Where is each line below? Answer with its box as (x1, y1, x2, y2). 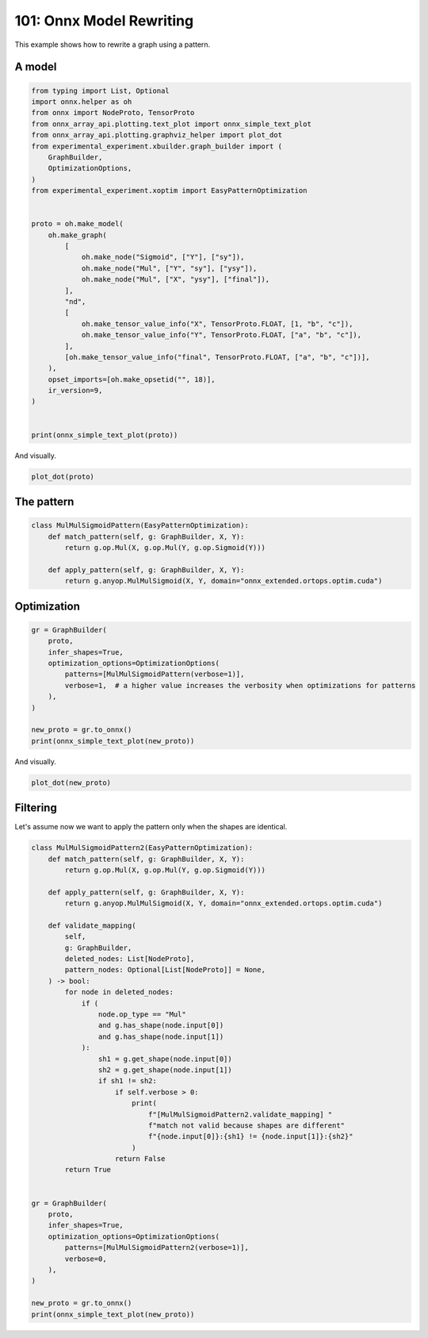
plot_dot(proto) (31, 472, 95, 481)
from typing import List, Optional (31, 86, 170, 95)
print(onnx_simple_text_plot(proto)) (31, 430, 178, 440)
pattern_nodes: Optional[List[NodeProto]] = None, (64, 965, 266, 975)
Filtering (14, 802, 57, 815)
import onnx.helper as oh (31, 97, 132, 106)
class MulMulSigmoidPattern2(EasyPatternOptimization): (31, 844, 254, 852)
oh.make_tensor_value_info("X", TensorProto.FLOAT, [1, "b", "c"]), (81, 319, 353, 329)
